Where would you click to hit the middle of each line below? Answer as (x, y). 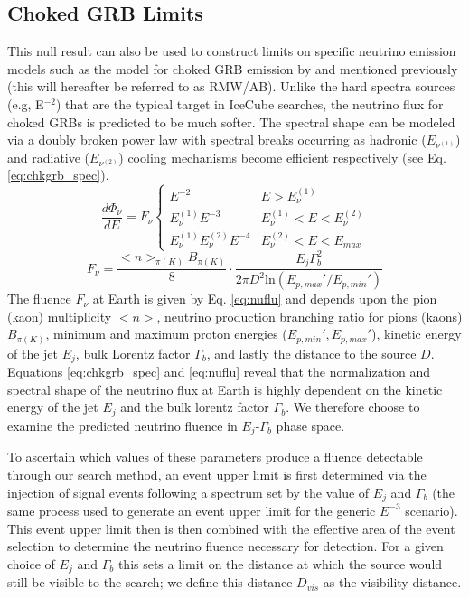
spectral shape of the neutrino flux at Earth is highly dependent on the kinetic (225, 389)
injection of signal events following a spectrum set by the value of (188, 492)
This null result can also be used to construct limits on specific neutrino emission (232, 51)
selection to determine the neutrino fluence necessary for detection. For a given (225, 546)
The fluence (39, 299)
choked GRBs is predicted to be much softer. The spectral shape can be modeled (231, 121)
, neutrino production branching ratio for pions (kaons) (310, 316)
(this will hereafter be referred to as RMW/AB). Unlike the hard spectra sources (231, 86)
